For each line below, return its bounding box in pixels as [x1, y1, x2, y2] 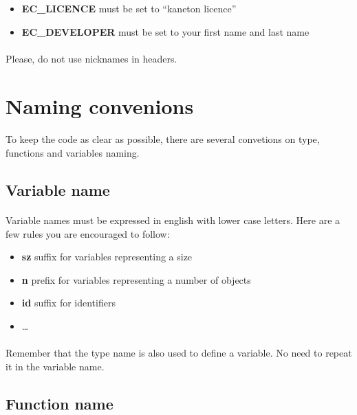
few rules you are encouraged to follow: [6, 226, 170, 240]
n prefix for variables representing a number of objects [21, 272, 251, 287]
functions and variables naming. [6, 145, 140, 159]
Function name [6, 392, 113, 414]
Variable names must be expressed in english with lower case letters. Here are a [6, 212, 340, 227]
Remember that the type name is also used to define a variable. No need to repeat [6, 346, 352, 360]
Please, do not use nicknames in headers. [6, 51, 177, 65]
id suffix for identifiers [21, 295, 116, 310]
